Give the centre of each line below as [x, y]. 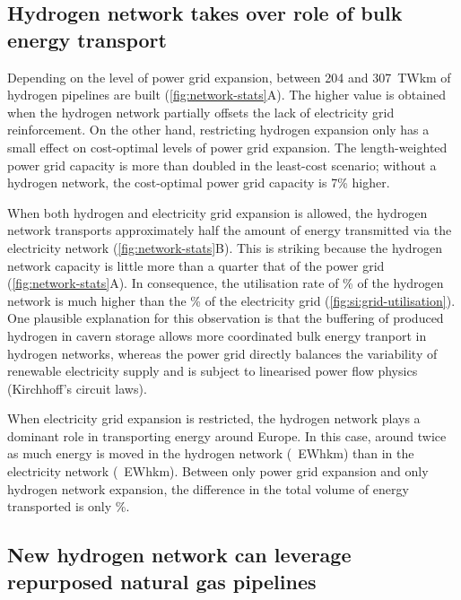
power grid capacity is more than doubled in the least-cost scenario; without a [222, 165]
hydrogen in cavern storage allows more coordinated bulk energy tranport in [217, 335]
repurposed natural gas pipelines [162, 581]
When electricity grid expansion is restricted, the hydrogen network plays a [214, 418]
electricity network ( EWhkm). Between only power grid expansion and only [218, 471]
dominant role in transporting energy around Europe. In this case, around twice [227, 435]
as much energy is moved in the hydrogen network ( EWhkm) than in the [211, 453]
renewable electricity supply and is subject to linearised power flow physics [213, 371]
